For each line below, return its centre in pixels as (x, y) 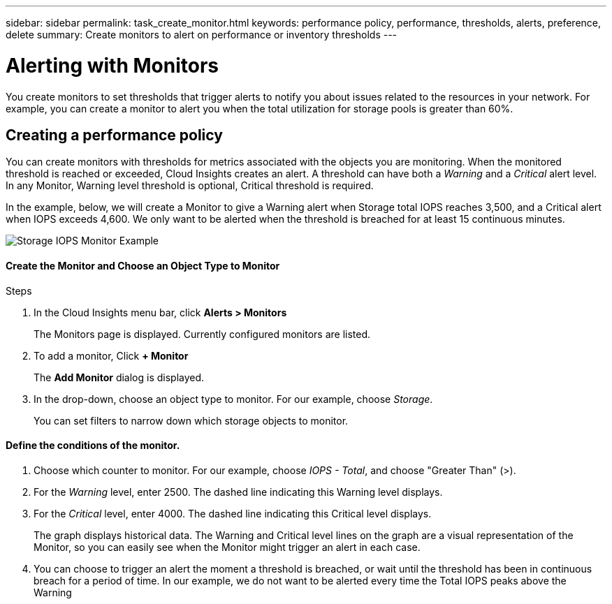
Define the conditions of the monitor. (93, 445)
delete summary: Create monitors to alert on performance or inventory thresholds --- (202, 35)
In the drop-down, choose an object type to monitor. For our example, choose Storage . (233, 399)
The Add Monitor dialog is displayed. (119, 377)
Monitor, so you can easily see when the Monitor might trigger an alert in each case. (227, 547)
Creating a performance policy (114, 135)
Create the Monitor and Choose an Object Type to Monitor (143, 265)
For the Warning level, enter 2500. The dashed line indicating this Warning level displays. (238, 492)
